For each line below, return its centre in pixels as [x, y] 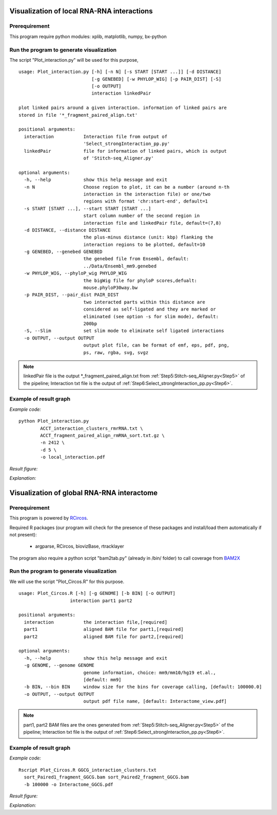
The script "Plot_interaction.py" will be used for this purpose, [74, 60]
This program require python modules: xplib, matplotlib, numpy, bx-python [88, 37]
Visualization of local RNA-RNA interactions [81, 11]
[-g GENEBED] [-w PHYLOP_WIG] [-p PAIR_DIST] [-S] [156, 79]
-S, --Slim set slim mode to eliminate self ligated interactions [124, 331]
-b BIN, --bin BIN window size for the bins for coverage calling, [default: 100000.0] [143, 687]
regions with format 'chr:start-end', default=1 [146, 201]
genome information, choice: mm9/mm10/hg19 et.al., [150, 673]
